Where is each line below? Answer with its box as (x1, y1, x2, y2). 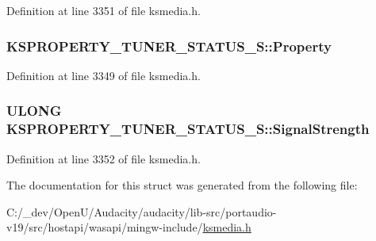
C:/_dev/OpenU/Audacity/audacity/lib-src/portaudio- (6, 203, 277, 220)
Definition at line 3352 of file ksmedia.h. (6, 150, 201, 166)
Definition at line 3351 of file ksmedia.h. (6, 2, 201, 18)
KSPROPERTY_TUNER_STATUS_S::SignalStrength (6, 119, 370, 139)
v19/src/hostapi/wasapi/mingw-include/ (6, 219, 203, 235)
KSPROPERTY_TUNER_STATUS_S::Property (6, 36, 332, 55)
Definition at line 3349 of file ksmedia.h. (6, 67, 201, 83)
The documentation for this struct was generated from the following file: (6, 177, 358, 193)
